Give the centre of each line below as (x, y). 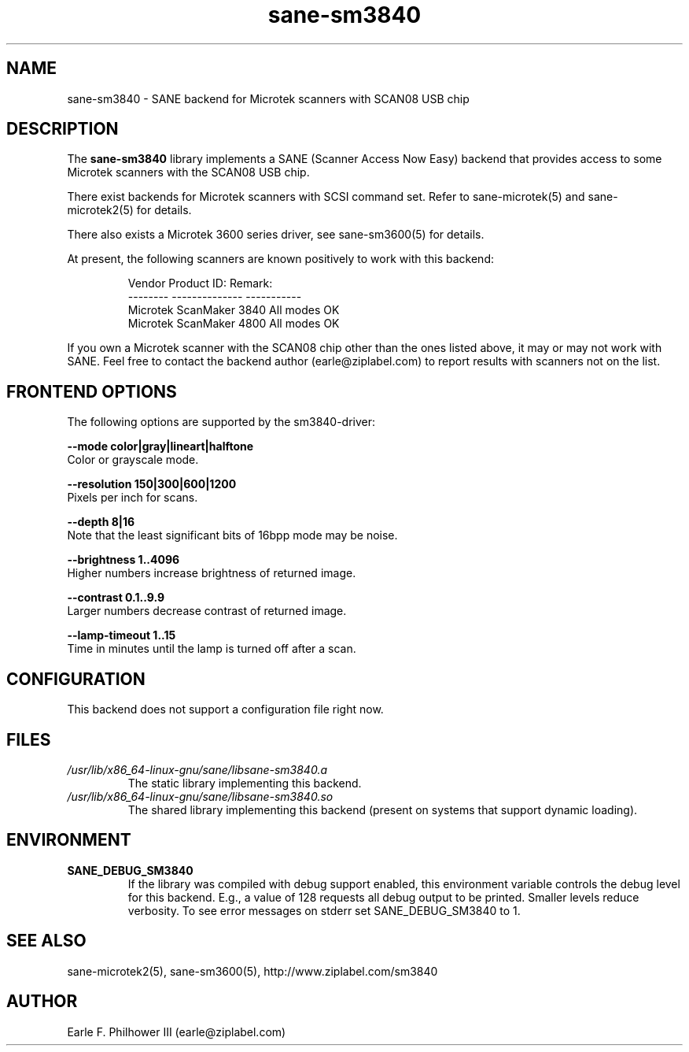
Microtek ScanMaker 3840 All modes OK (234, 310)
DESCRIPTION (63, 129)
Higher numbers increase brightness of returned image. (212, 573)
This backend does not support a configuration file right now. (225, 709)
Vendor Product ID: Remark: (200, 283)
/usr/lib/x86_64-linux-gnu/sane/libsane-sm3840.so (200, 796)
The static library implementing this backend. (245, 783)
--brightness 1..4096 (123, 560)
